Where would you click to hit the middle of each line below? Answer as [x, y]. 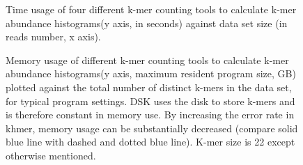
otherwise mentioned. [51, 155]
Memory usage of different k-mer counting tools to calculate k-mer [147, 60]
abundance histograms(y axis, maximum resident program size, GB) [151, 73]
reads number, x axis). [53, 37]
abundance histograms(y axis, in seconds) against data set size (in [147, 23]
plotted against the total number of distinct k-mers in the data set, [149, 87]
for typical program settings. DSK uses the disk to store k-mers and [150, 101]
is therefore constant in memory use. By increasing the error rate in [150, 115]
